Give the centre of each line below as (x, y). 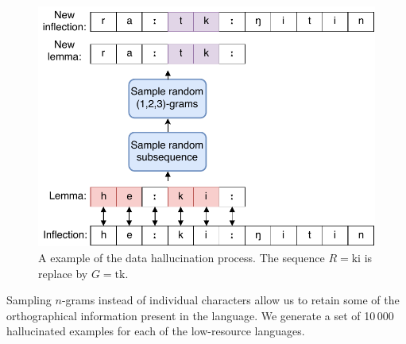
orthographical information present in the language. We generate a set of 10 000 (200, 315)
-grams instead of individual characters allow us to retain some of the (230, 300)
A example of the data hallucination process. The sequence (182, 257)
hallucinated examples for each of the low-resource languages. (156, 331)
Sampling (29, 300)
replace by (63, 273)
